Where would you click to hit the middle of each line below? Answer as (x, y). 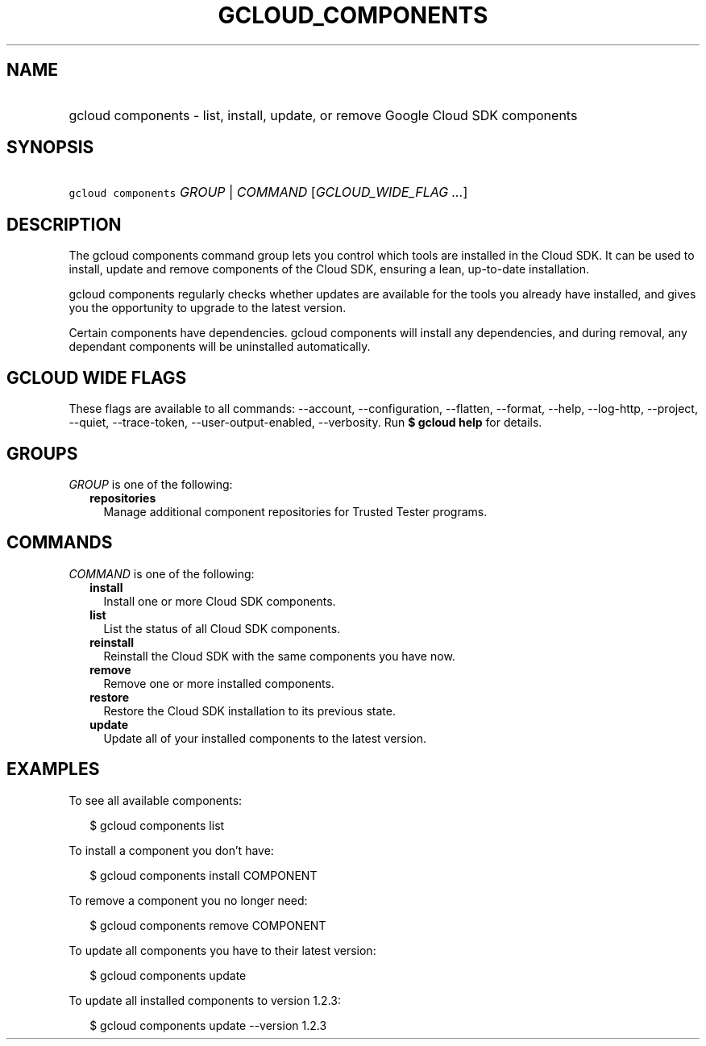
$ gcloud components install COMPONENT (203, 875)
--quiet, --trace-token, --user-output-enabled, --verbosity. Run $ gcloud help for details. (305, 423)
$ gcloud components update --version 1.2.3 (208, 1025)
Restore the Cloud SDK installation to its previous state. (249, 711)
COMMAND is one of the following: (162, 573)
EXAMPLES (53, 769)
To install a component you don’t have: (171, 850)
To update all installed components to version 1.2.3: (205, 1000)
